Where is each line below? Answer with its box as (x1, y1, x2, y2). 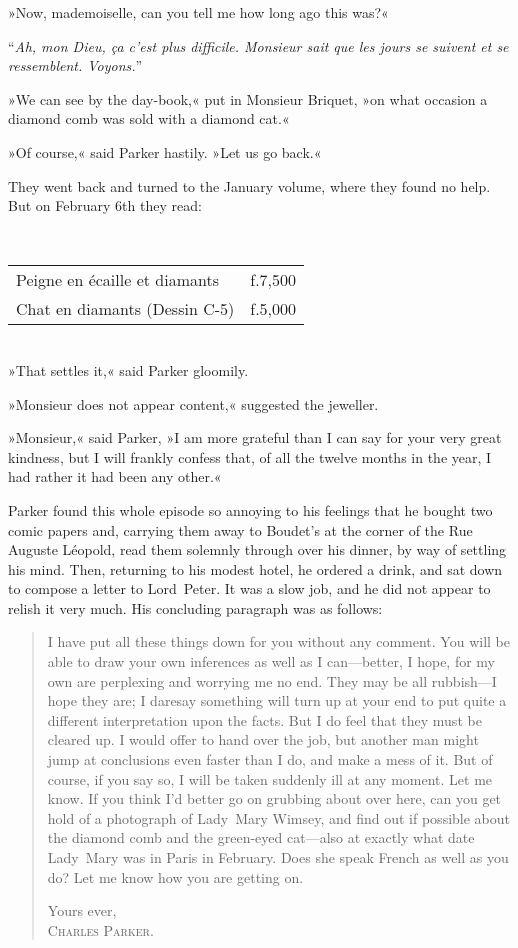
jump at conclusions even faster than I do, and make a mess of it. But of (47, 749, 493, 770)
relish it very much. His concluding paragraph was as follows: (8, 597, 383, 618)
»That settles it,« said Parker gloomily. (8, 359, 249, 380)
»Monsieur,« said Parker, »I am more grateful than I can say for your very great (8, 427, 502, 448)
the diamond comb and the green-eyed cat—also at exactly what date (47, 827, 475, 848)
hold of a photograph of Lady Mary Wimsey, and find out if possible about (47, 807, 511, 828)
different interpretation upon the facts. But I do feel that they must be (47, 709, 482, 730)
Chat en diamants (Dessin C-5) (16, 297, 235, 321)
